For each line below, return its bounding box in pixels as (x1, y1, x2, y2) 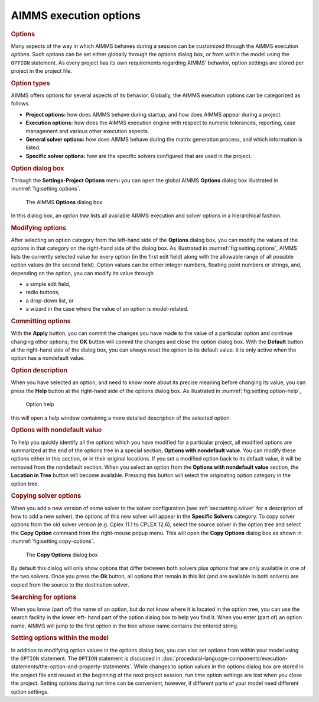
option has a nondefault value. (11, 355, 85, 362)
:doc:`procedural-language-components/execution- (161, 655, 288, 662)
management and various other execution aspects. (25, 127, 149, 134)
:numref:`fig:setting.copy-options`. (11, 537, 95, 545)
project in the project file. (11, 67, 72, 74)
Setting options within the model (11, 634, 109, 642)
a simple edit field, (25, 280, 71, 287)
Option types (11, 79, 50, 87)
